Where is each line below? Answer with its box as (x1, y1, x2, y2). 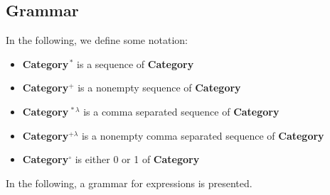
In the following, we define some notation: (6, 33, 188, 48)
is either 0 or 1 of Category (75, 152, 200, 167)
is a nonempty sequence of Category (78, 80, 241, 95)
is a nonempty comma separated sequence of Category (81, 128, 324, 143)
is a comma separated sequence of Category (83, 104, 280, 118)
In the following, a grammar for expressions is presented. (6, 175, 252, 190)
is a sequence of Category (77, 56, 194, 71)
